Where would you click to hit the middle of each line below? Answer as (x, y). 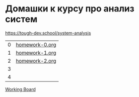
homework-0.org (36, 44)
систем (21, 19)
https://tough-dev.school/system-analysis (48, 33)
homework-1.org (36, 53)
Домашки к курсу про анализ (70, 9)
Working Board (20, 89)
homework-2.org (36, 61)
